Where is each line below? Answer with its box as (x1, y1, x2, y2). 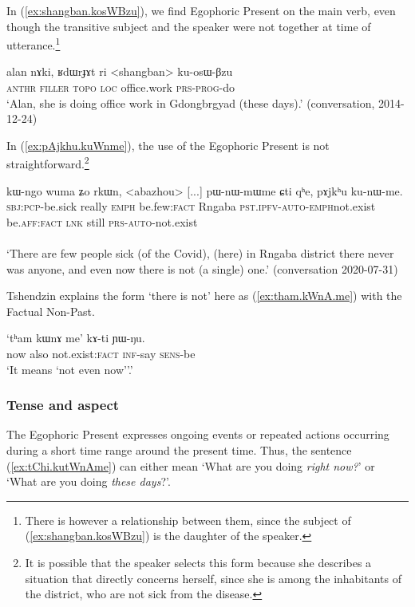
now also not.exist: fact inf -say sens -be (6, 345, 196, 361)
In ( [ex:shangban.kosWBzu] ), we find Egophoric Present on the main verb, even (6, 2, 396, 18)
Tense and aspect (6, 395, 120, 415)
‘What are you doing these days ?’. (6, 473, 171, 490)
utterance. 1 (6, 34, 61, 53)
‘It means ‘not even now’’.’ (6, 361, 133, 377)
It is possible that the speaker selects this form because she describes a (25, 554, 372, 570)
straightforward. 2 (6, 153, 89, 172)
